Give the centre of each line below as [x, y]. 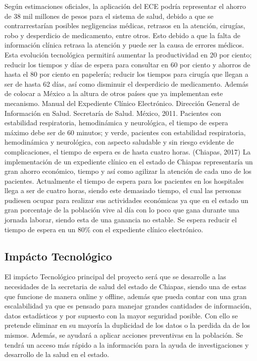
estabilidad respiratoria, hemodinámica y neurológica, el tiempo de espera [116, 123]
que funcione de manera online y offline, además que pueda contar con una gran [126, 296]
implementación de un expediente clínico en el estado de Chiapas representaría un [129, 161]
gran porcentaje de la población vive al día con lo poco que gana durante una [122, 210]
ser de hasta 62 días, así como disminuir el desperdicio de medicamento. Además [127, 83]
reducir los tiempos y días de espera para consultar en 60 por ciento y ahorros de [128, 64]
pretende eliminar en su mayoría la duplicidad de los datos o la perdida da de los [127, 325]
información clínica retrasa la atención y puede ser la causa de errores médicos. [124, 45]
